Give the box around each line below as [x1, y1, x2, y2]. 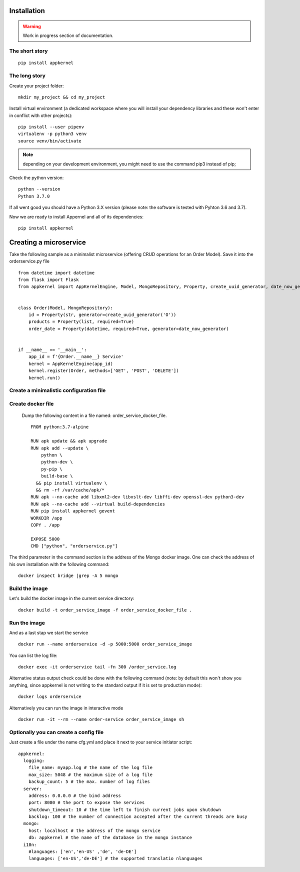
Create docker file [9, 400, 54, 407]
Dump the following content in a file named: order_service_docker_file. [21, 412, 167, 418]
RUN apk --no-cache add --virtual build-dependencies [30, 501, 165, 507]
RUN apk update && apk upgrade [30, 438, 107, 444]
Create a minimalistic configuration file [9, 387, 106, 394]
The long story [9, 72, 46, 79]
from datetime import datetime [18, 270, 95, 275]
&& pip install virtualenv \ [35, 480, 107, 486]
